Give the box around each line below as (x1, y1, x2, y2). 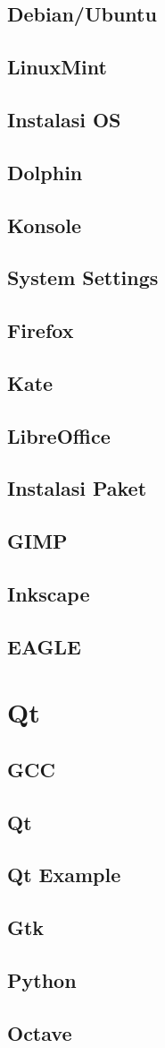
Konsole (7, 211, 82, 238)
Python (7, 966, 77, 994)
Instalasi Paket (7, 474, 147, 502)
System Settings (7, 264, 159, 291)
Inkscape (7, 579, 90, 607)
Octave (7, 1018, 72, 1046)
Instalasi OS (7, 105, 121, 133)
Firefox (7, 316, 74, 344)
